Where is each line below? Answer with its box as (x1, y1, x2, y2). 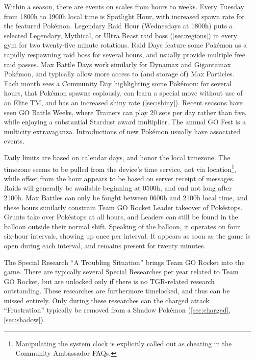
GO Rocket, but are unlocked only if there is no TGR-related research (4, 276, 215, 286)
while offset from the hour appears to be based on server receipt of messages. (4, 173, 235, 183)
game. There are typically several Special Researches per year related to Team (4, 266, 239, 277)
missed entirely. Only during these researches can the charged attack (4, 295, 209, 305)
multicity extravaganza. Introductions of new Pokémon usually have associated (4, 126, 241, 136)
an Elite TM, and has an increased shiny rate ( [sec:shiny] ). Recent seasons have (4, 97, 243, 107)
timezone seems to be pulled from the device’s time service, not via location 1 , (4, 162, 236, 174)
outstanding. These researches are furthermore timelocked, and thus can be (4, 286, 230, 296)
